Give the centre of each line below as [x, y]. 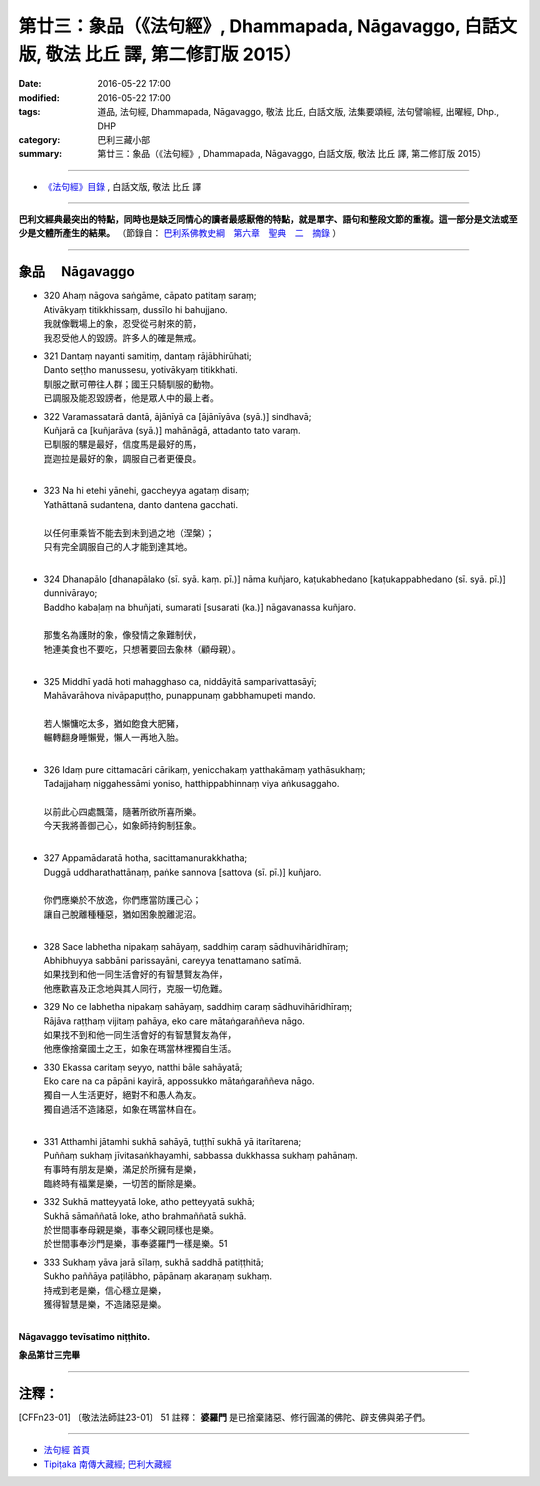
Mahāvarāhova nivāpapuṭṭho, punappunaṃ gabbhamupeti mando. [179, 695]
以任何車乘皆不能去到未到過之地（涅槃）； [129, 532]
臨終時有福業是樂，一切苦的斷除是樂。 [122, 1183]
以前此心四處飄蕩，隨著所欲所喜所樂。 [122, 812]
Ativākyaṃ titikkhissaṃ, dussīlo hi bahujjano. [136, 309]
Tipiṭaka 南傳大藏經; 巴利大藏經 [107, 1464]
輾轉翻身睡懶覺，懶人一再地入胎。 [113, 737]
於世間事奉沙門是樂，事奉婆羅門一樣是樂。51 [135, 1244]
